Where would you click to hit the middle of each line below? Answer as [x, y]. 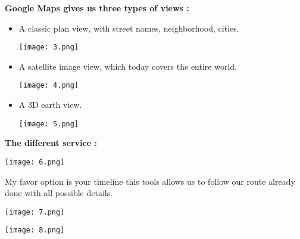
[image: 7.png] [35, 212]
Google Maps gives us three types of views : [97, 8]
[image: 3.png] [49, 47]
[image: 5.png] [49, 124]
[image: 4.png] [49, 86]
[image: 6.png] [35, 162]
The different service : [51, 143]
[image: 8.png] [35, 230]
